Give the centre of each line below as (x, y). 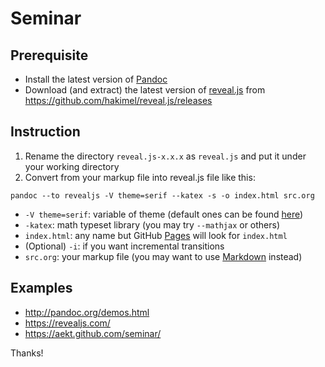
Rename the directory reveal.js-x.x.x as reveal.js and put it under (165, 156)
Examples (41, 288)
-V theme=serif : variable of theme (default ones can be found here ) (164, 214)
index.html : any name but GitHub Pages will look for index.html (156, 235)
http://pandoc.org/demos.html (87, 312)
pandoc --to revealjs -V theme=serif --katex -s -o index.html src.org (162, 195)
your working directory (72, 166)
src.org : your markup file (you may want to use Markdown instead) (163, 256)
